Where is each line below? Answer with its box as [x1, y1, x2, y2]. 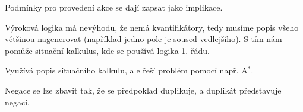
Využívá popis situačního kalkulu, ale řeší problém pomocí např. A [5, 64, 248, 76]
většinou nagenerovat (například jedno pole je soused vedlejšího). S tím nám [5, 33, 282, 45]
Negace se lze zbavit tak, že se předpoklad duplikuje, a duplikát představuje [5, 84, 282, 96]
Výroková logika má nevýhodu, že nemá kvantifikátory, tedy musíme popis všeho [5, 21, 299, 33]
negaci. [5, 95, 30, 108]
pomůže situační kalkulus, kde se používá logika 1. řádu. [5, 44, 210, 56]
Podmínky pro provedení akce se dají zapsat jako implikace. [5, 1, 223, 13]
